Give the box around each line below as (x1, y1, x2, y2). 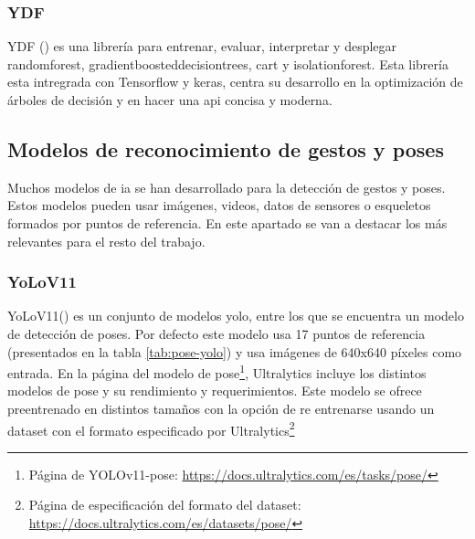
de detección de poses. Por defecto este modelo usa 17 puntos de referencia (7, 323, 426, 343)
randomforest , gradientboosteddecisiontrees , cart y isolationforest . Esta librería (7, 54, 449, 73)
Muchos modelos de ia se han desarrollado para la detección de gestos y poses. (7, 177, 446, 196)
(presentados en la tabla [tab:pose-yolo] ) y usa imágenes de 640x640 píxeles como (7, 342, 462, 361)
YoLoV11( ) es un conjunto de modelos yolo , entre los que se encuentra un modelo (7, 306, 464, 325)
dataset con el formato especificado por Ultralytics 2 (7, 417, 295, 439)
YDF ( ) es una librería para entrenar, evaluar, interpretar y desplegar (7, 37, 397, 56)
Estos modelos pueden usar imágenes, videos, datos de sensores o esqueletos (7, 196, 431, 215)
